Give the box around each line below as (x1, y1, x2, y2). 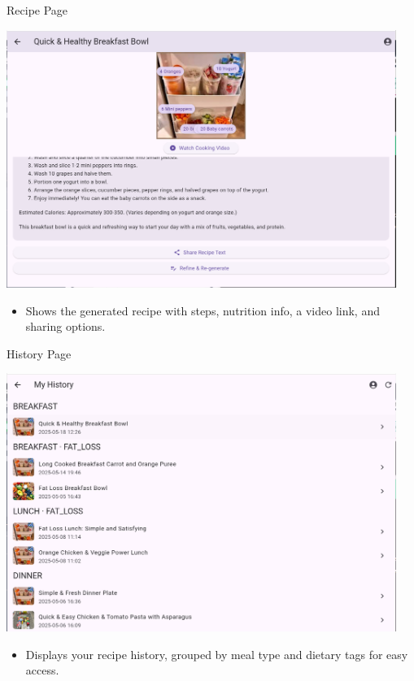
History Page (7, 345, 72, 362)
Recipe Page (7, 2, 68, 18)
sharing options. (25, 318, 106, 335)
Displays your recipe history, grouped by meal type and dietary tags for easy (25, 645, 408, 662)
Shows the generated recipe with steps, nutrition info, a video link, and (25, 301, 380, 319)
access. (25, 661, 59, 679)
